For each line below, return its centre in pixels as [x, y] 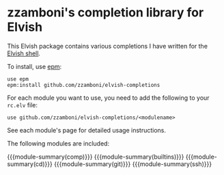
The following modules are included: [58, 143]
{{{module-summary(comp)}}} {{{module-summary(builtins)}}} [96, 157]
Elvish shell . [24, 53]
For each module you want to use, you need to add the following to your [108, 98]
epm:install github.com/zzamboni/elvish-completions [84, 85]
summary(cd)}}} [30, 164]
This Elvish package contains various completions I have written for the [108, 46]
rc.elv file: [23, 105]
